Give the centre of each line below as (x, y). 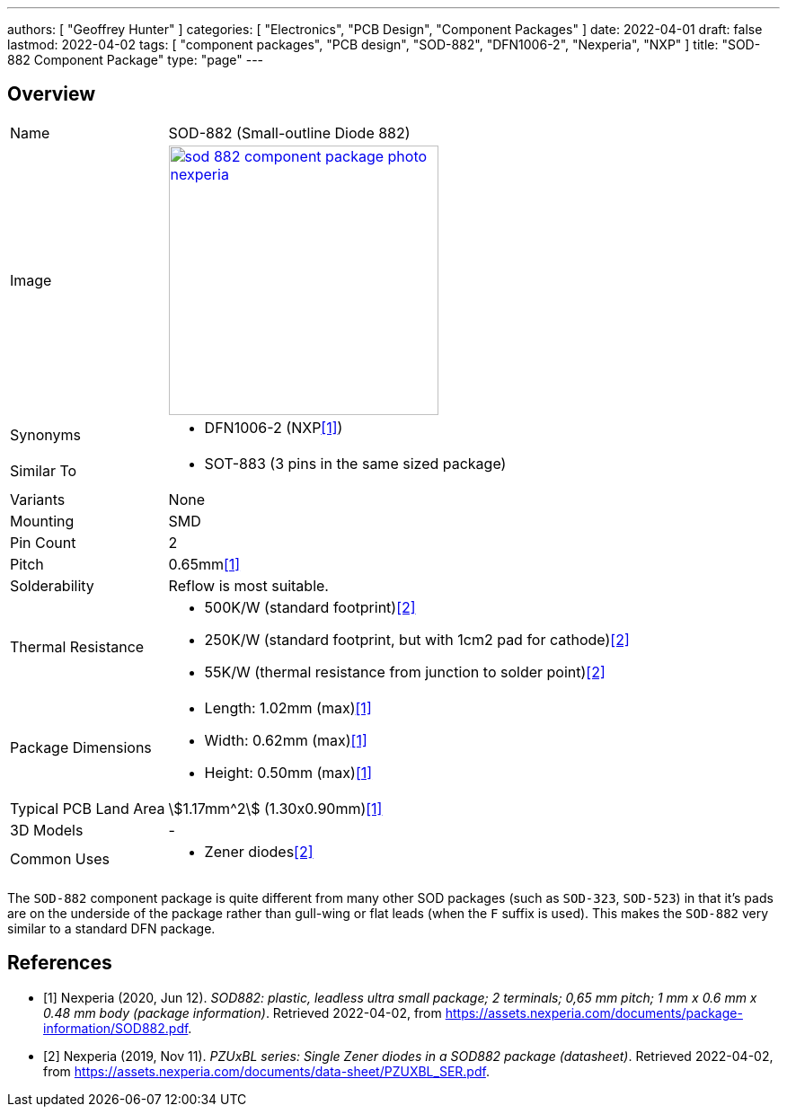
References (60, 963)
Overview (52, 94)
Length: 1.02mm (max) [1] (288, 707)
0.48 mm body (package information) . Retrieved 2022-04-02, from (243, 1012)
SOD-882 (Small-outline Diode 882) (289, 133)
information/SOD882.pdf (116, 1028)
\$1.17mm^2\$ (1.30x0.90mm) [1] (275, 808)
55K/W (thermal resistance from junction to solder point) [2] (405, 672)
